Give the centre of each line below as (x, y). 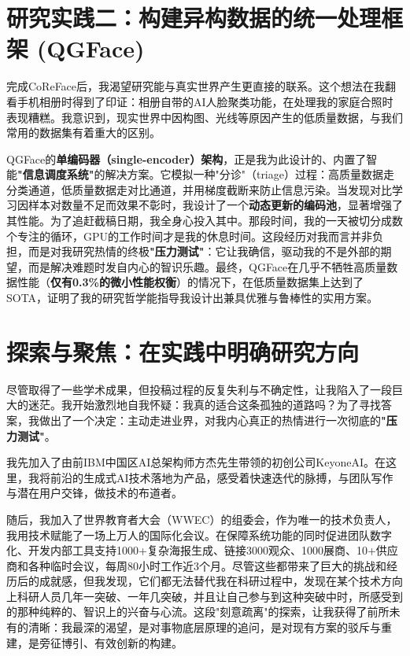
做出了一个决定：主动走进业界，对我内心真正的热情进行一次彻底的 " (212, 420)
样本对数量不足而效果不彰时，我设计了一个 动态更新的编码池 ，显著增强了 (215, 205)
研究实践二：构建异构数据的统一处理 (194, 18)
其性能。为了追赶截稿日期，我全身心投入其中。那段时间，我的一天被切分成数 (205, 221)
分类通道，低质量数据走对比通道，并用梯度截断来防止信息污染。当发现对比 (199, 189)
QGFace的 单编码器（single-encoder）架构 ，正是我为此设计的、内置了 (187, 158)
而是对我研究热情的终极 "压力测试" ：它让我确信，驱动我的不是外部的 (204, 251)
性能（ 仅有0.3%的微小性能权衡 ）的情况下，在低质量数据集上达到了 (190, 282)
